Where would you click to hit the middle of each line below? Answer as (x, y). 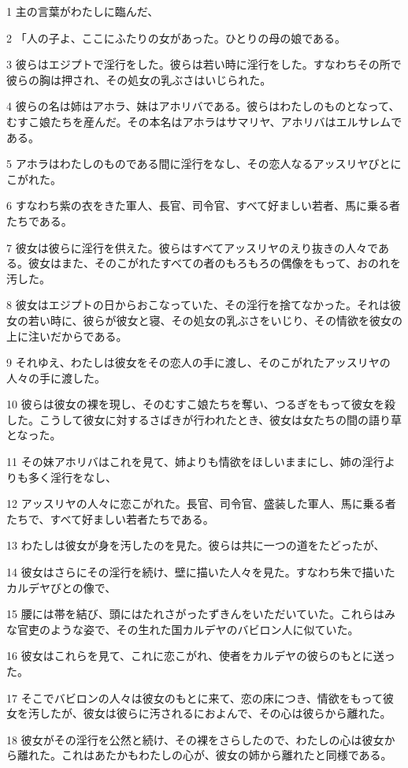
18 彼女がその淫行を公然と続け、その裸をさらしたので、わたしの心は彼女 (195, 739)
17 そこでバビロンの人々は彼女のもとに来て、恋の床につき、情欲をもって (195, 697)
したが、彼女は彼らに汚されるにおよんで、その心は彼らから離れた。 (215, 713)
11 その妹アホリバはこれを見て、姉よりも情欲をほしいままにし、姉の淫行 (195, 462)
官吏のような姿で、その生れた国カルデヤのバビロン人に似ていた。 (188, 629)
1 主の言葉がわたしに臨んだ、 (83, 11)
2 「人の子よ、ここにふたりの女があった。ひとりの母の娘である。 (176, 37)
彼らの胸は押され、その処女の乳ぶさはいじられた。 (139, 79)
